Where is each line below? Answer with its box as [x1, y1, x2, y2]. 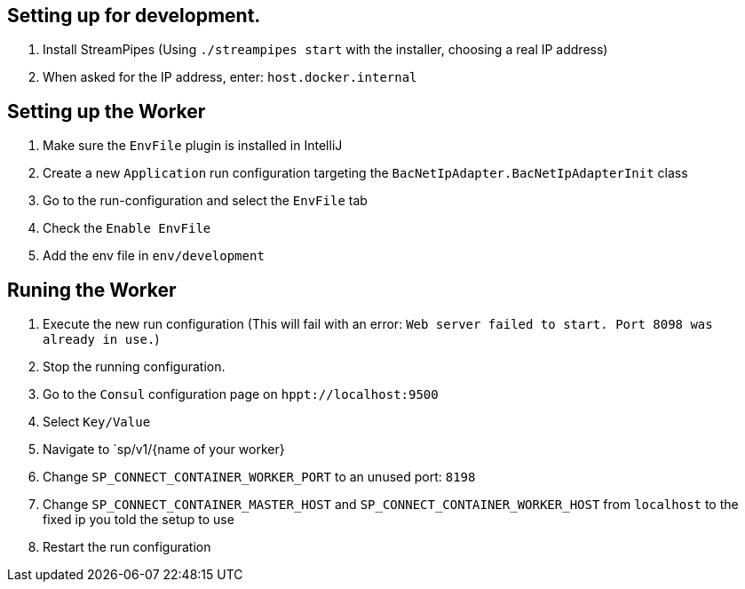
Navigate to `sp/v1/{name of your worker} [43, 442, 285, 458]
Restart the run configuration [43, 539, 211, 555]
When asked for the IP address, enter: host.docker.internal [43, 69, 417, 85]
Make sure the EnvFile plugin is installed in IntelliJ [43, 138, 343, 154]
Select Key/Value [43, 414, 151, 430]
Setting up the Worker [7, 99, 206, 123]
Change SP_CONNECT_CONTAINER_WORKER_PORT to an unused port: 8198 [43, 469, 476, 485]
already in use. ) [43, 331, 160, 347]
